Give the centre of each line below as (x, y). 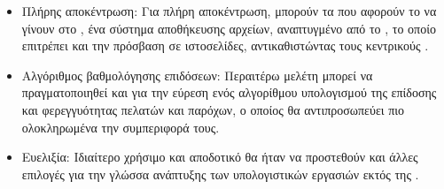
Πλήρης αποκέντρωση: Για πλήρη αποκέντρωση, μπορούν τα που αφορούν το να (229, 11)
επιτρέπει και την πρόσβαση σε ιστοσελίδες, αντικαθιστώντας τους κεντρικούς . (225, 45)
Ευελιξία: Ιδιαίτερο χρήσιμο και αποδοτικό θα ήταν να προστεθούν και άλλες (220, 157)
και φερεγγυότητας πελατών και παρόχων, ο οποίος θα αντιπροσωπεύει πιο (213, 109)
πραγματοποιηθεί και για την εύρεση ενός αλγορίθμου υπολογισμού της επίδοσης (229, 92)
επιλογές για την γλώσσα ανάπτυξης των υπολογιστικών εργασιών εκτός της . (220, 174)
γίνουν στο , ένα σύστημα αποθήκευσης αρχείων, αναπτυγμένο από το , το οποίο (229, 28)
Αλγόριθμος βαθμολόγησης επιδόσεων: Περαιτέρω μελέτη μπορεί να (197, 75)
